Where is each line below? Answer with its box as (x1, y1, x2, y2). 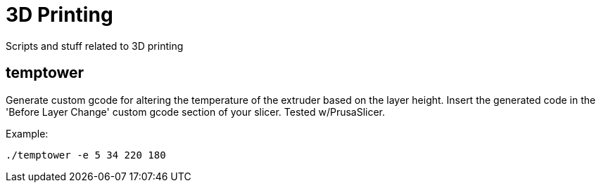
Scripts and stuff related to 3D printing (6, 39, 184, 52)
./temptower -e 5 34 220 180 (6, 149, 166, 161)
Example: (6, 127, 49, 140)
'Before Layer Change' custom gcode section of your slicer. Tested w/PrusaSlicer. (6, 105, 386, 118)
